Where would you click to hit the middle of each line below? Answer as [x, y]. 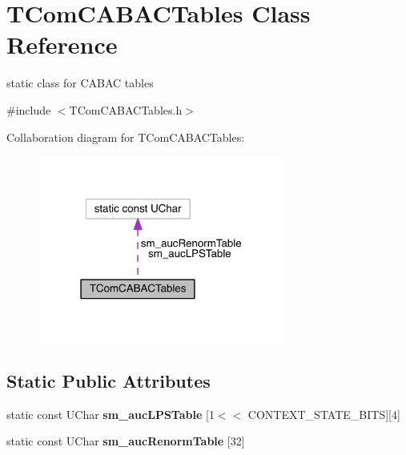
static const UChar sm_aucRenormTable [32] [126, 441]
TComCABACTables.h [126, 109]
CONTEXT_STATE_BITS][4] [324, 414]
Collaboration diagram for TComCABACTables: [126, 137]
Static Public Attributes [109, 381]
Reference [62, 44]
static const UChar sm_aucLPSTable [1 [111, 414]
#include [29, 109]
